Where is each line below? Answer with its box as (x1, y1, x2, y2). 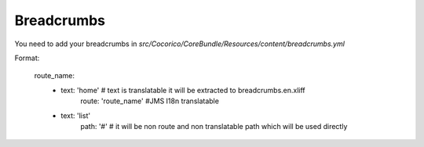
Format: (14, 53, 40, 63)
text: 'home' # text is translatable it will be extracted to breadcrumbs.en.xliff (60, 85, 305, 95)
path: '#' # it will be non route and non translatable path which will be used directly (80, 121, 348, 131)
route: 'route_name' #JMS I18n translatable (80, 96, 220, 106)
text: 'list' (60, 110, 90, 120)
